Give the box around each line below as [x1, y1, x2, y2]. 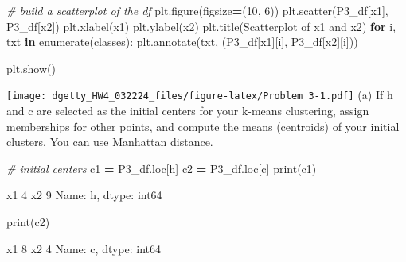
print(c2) [6, 214, 50, 229]
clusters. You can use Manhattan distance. [6, 133, 213, 150]
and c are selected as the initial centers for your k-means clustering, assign [6, 102, 369, 119]
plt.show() [6, 60, 56, 76]
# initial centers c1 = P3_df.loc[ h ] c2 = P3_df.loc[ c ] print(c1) [6, 160, 317, 176]
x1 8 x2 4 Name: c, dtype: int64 [6, 240, 162, 256]
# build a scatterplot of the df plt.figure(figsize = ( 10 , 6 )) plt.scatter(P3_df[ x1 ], [6, 2, 388, 18]
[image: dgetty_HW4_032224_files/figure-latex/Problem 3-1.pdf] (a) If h [6, 87, 393, 103]
